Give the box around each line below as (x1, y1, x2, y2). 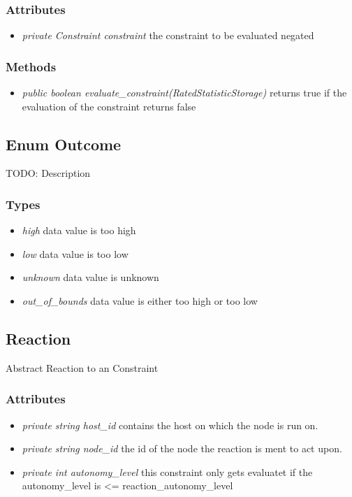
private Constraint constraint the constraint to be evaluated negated (22, 28, 314, 43)
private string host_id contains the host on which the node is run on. (22, 417, 318, 432)
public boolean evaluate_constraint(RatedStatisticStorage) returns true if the (22, 85, 347, 100)
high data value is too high (22, 223, 136, 238)
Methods (6, 57, 57, 75)
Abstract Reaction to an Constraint (6, 360, 159, 375)
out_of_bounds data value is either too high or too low (22, 294, 258, 308)
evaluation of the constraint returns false (22, 99, 196, 113)
